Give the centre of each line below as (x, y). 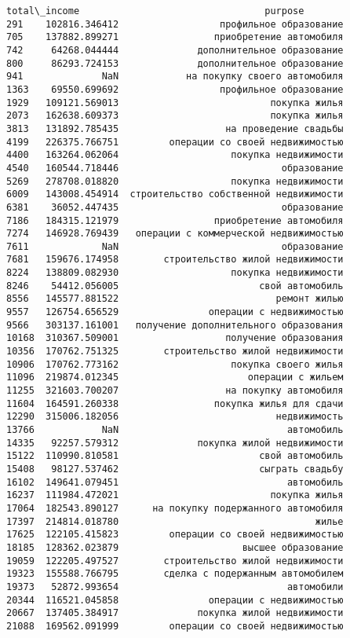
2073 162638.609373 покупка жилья (175, 116)
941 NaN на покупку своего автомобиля (175, 77)
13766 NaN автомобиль (175, 430)
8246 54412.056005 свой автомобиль (175, 286)
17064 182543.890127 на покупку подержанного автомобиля (175, 508)
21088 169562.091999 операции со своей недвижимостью (175, 626)
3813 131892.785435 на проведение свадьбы (175, 128)
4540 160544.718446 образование (175, 168)
